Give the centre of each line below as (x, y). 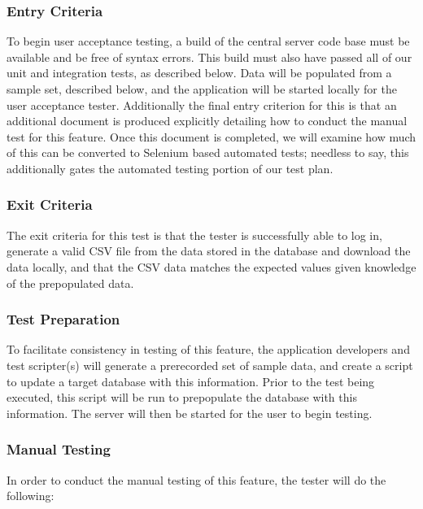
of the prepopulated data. (70, 283)
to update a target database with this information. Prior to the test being (191, 381)
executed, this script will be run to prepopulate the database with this (182, 397)
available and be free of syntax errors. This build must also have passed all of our (209, 57)
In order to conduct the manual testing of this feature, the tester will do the (196, 479)
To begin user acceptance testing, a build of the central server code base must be (208, 41)
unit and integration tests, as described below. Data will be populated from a (199, 73)
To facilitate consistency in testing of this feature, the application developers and (208, 349)
